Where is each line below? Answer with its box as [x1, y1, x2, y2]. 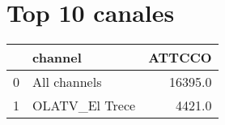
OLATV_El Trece [32, 96, 136, 115]
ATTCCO [148, 48, 212, 67]
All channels [32, 72, 102, 92]
